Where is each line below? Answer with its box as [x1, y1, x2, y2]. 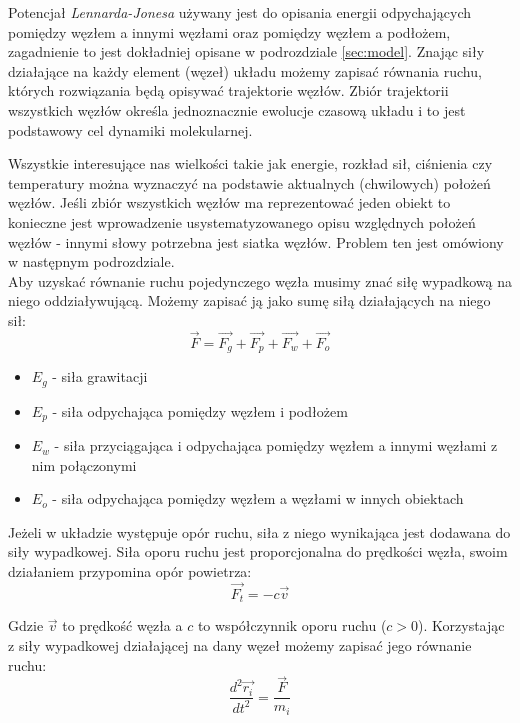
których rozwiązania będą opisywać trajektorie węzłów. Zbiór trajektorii [8, 80, 449, 101]
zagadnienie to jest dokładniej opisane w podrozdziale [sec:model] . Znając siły [8, 41, 485, 62]
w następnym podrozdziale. [8, 251, 175, 272]
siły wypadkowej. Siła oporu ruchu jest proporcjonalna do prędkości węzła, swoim [8, 541, 508, 562]
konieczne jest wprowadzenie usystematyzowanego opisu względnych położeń [8, 211, 476, 232]
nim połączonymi [31, 454, 137, 475]
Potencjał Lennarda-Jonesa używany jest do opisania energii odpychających [8, 2, 472, 22]
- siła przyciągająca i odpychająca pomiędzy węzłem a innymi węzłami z [54, 435, 498, 456]
